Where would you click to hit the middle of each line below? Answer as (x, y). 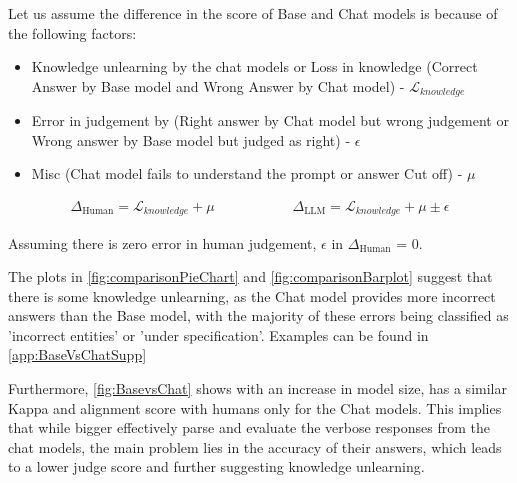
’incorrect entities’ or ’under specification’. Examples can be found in (218, 334)
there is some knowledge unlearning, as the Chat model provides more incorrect (252, 295)
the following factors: (72, 32)
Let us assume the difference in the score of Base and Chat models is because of (253, 13)
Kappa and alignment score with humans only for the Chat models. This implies (255, 407)
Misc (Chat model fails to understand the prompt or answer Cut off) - (247, 173)
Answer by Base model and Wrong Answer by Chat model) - (218, 85)
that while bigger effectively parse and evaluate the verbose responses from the (249, 427)
